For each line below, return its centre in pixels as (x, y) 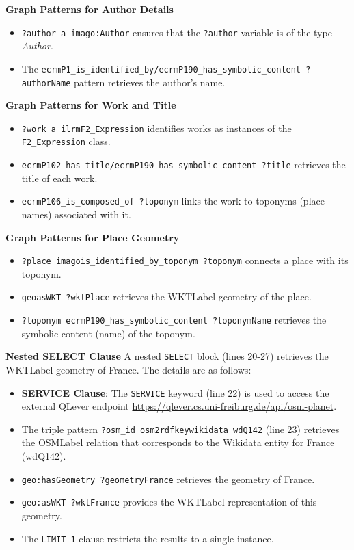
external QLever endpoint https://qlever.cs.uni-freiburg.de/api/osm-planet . (179, 406)
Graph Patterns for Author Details (90, 9)
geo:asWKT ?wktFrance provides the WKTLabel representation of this (169, 502)
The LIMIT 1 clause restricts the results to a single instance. (148, 538)
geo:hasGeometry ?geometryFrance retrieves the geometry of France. (168, 479)
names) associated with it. (76, 214)
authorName (46, 83)
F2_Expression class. (66, 141)
